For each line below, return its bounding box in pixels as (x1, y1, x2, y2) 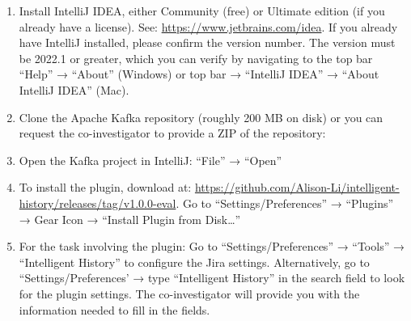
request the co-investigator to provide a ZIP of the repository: (19, 125, 326, 141)
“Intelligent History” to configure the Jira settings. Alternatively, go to (19, 253, 370, 270)
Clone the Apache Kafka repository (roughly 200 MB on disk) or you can (19, 108, 383, 125)
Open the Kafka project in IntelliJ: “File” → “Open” (19, 151, 282, 168)
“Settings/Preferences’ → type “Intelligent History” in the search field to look (19, 269, 405, 286)
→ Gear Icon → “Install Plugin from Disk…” (19, 210, 241, 227)
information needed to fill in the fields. (19, 301, 210, 318)
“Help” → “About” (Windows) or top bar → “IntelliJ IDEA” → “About (19, 65, 379, 82)
